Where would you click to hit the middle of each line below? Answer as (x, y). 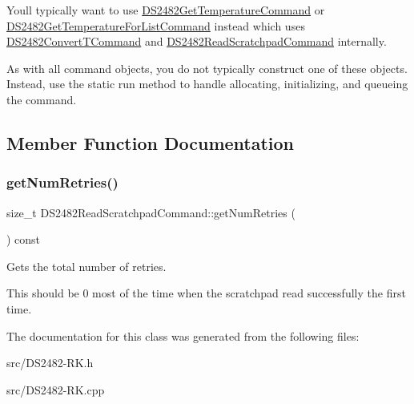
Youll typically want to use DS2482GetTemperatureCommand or (166, 10)
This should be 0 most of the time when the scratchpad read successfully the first (206, 293)
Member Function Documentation (151, 142)
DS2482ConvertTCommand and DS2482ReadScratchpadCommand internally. (197, 41)
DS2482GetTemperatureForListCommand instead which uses (156, 25)
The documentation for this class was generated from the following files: (183, 335)
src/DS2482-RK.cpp (56, 389)
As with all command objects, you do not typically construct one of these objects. (207, 68)
